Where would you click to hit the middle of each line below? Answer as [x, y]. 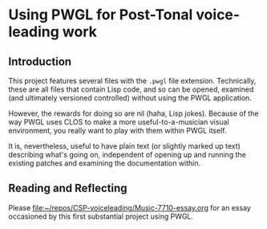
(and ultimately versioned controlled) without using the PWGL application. [130, 98]
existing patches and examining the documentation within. [105, 163]
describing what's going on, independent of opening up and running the [127, 155]
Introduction [40, 61]
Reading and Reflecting [68, 188]
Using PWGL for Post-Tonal [101, 15]
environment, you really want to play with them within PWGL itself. [117, 131]
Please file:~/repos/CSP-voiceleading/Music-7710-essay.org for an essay [129, 207]
